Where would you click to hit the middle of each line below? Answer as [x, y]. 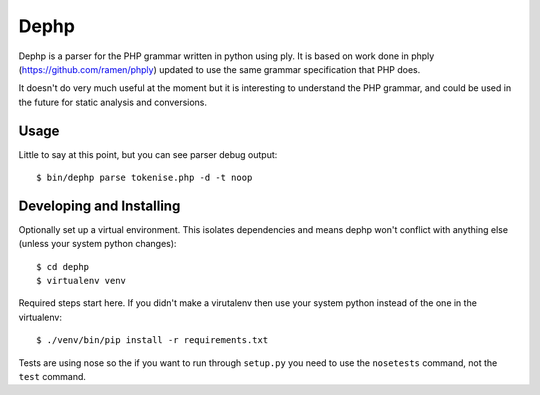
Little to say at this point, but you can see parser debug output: [148, 154]
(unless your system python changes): [97, 244]
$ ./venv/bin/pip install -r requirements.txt [152, 340]
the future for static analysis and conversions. [113, 102]
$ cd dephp [63, 266]
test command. [52, 377]
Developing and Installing [99, 205]
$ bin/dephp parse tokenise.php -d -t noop [144, 178]
